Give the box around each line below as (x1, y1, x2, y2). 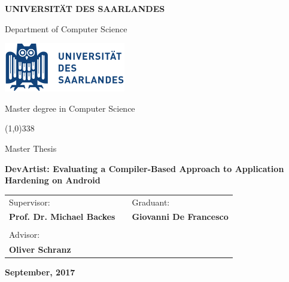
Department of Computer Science (5, 22, 127, 35)
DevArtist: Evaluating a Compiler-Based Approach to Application (5, 162, 284, 174)
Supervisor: (9, 195, 50, 208)
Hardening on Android (5, 174, 101, 186)
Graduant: (132, 195, 170, 208)
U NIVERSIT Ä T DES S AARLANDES (5, 2, 165, 14)
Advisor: (9, 228, 40, 241)
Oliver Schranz (9, 243, 71, 256)
